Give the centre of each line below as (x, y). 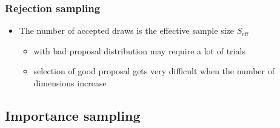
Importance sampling (73, 115)
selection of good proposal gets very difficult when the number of (154, 71)
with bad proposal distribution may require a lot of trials (139, 50)
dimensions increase (70, 83)
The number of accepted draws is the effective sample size (126, 30)
